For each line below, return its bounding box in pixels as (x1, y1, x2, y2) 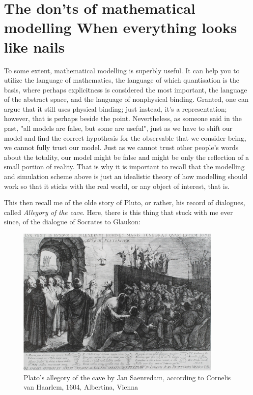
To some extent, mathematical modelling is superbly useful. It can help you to (4, 65, 240, 75)
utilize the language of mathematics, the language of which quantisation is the (4, 75, 239, 85)
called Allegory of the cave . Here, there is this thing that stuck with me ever (4, 207, 233, 217)
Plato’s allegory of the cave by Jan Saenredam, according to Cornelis (24, 372, 231, 382)
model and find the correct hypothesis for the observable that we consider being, (4, 132, 246, 143)
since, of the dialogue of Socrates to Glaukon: (4, 216, 141, 227)
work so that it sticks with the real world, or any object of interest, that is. (4, 181, 230, 191)
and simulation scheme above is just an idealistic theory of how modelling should (4, 171, 248, 182)
